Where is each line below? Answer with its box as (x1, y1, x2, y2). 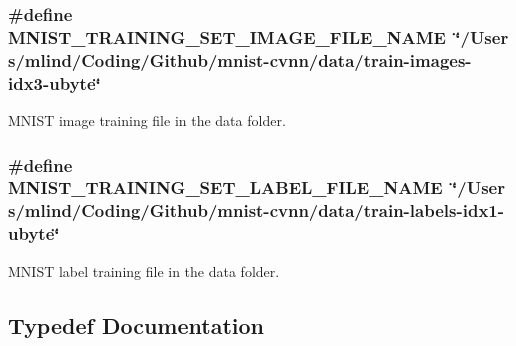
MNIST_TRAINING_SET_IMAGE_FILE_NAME (8, 24, 446, 49)
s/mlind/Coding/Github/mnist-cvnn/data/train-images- (8, 47, 472, 72)
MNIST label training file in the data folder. (8, 260, 280, 281)
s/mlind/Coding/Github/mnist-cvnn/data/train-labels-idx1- (8, 198, 504, 223)
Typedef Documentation (8, 309, 264, 340)
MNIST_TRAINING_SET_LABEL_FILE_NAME (8, 175, 443, 200)
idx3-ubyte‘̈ (8, 70, 101, 95)
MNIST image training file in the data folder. (8, 109, 286, 130)
